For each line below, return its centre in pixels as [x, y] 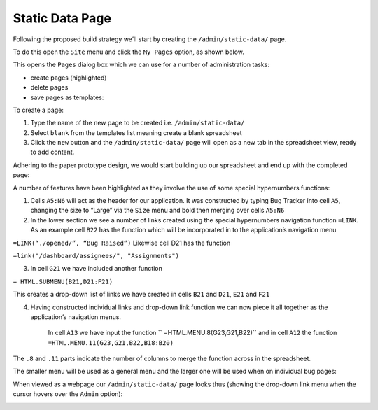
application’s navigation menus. [76, 317]
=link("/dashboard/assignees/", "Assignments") [96, 256]
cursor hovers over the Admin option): [68, 394]
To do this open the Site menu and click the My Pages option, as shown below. [128, 52]
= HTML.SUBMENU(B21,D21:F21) [63, 281]
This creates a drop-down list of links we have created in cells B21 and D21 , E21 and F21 [141, 295]
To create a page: [38, 110]
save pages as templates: [67, 97]
